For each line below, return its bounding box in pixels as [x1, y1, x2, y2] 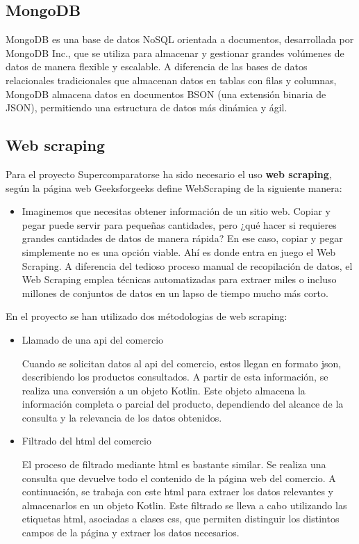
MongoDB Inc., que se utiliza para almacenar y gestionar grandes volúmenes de [6, 45, 344, 60]
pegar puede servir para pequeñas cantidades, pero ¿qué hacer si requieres [22, 217, 337, 232]
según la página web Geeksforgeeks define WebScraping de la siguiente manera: [6, 180, 342, 195]
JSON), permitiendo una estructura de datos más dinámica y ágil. [6, 100, 287, 115]
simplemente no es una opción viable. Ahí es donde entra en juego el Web [22, 244, 336, 259]
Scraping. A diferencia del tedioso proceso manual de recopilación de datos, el [22, 258, 353, 273]
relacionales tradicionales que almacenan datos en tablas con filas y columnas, [6, 72, 337, 87]
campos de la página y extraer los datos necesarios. [22, 525, 240, 540]
